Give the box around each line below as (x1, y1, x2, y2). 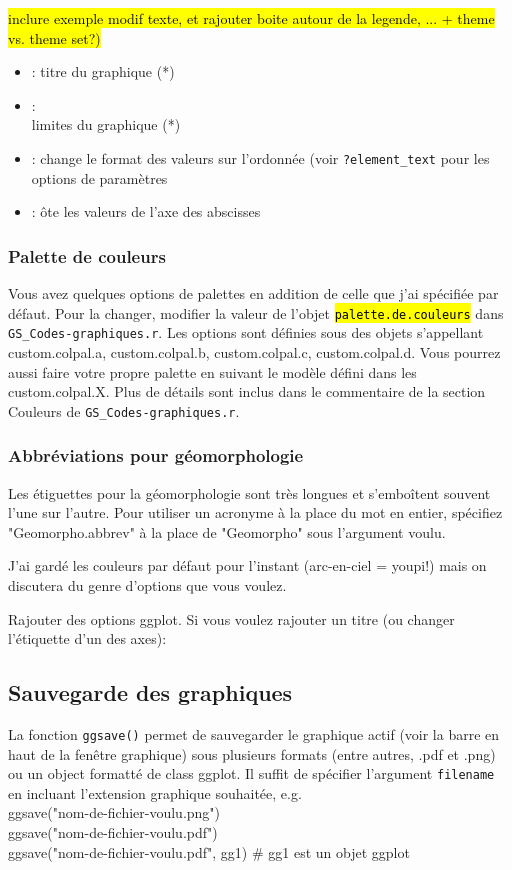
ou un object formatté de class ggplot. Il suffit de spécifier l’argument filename (8, 763, 495, 784)
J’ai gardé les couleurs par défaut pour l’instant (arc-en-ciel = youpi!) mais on (8, 555, 487, 576)
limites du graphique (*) (31, 114, 181, 135)
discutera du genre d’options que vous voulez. (8, 574, 287, 595)
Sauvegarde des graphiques (8, 677, 293, 708)
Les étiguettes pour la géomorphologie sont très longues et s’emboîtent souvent (8, 482, 491, 503)
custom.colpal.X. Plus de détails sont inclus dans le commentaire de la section (8, 381, 486, 402)
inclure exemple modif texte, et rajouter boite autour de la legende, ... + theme (8, 8, 495, 28)
